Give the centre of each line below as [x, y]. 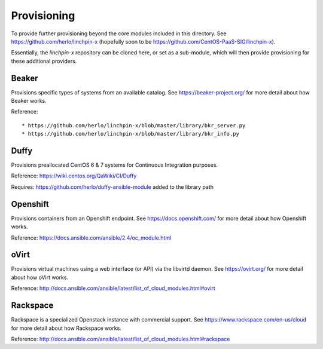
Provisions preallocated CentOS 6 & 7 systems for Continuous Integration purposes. [115, 165]
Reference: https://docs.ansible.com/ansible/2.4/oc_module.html [91, 238]
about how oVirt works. [40, 277]
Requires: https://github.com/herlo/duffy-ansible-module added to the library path [112, 187]
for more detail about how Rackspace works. [66, 328]
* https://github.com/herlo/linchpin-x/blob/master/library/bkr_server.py [134, 125]
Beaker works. [29, 101]
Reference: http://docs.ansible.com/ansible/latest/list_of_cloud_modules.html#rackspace [121, 339]
